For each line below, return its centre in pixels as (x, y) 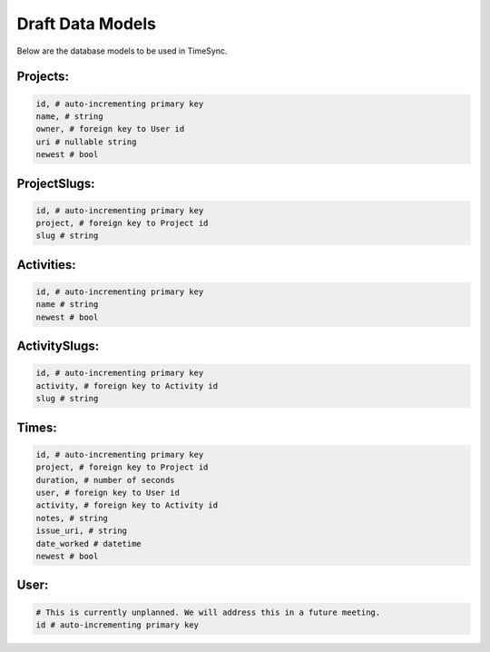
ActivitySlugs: (58, 346)
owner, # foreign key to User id (110, 129)
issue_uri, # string (81, 531)
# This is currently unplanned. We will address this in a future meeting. (208, 612)
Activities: (46, 265)
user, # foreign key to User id (108, 493)
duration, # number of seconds (106, 480)
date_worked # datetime (89, 543)
